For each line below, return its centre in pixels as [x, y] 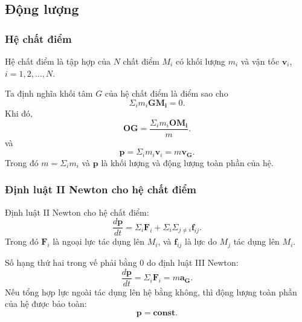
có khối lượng [200, 61]
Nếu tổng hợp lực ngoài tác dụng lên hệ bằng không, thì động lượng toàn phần [151, 291]
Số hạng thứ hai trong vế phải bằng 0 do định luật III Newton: [122, 262]
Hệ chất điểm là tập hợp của [58, 61]
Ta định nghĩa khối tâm [49, 93]
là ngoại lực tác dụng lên [98, 241]
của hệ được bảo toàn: [46, 304]
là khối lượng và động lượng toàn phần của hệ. [187, 162]
